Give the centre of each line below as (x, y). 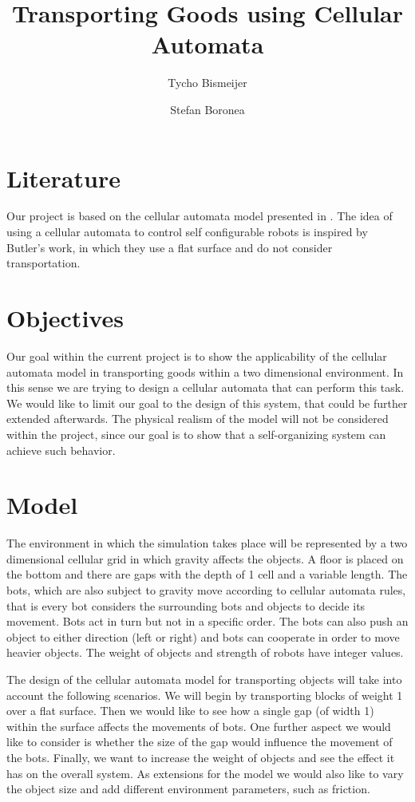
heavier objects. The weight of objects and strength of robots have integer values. (205, 652)
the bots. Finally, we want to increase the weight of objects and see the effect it (201, 757)
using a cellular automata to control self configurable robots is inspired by (187, 232)
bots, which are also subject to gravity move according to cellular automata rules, (206, 590)
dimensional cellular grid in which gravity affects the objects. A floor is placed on (205, 558)
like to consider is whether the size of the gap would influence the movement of (200, 742)
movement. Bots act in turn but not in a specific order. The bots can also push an (207, 621)
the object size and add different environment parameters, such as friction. (188, 789)
